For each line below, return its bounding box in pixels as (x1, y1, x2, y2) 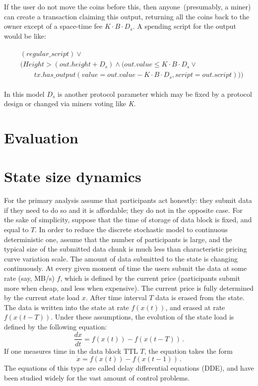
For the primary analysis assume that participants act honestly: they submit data (4, 195, 252, 205)
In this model (4, 88, 45, 99)
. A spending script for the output (132, 21, 237, 31)
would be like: (4, 30, 46, 41)
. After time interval (85, 292, 147, 303)
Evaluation (4, 127, 78, 147)
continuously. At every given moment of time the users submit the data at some (4, 263, 247, 273)
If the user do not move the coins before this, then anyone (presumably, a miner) (4, 1, 251, 11)
